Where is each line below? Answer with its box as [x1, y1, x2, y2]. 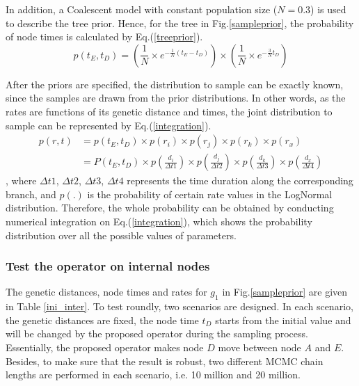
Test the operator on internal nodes [6, 257, 210, 275]
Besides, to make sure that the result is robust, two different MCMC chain [6, 353, 324, 368]
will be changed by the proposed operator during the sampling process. [6, 326, 308, 341]
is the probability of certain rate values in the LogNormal [87, 186, 333, 201]
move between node [218, 339, 301, 354]
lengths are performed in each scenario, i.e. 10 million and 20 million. [6, 367, 301, 382]
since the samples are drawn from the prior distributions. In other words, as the [6, 90, 346, 105]
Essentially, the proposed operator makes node [6, 339, 204, 354]
